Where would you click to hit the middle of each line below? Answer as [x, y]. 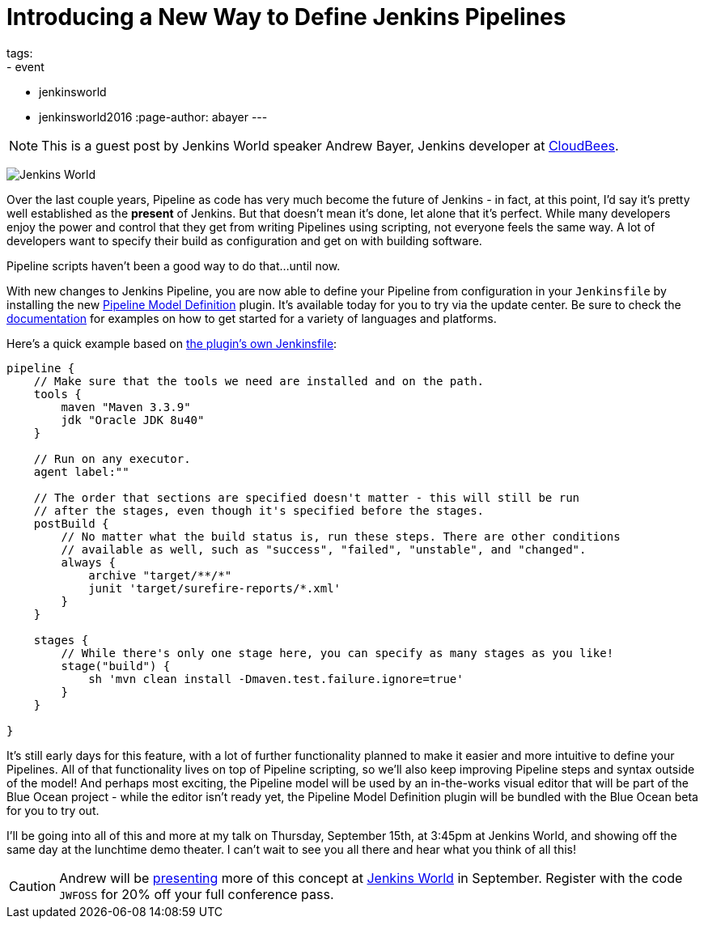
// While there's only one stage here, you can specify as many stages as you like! [337, 653]
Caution [33, 886]
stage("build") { [116, 666]
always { [88, 562]
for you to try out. [53, 810]
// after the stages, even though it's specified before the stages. [259, 510]
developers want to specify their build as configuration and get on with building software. [244, 240]
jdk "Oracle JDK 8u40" [133, 420]
